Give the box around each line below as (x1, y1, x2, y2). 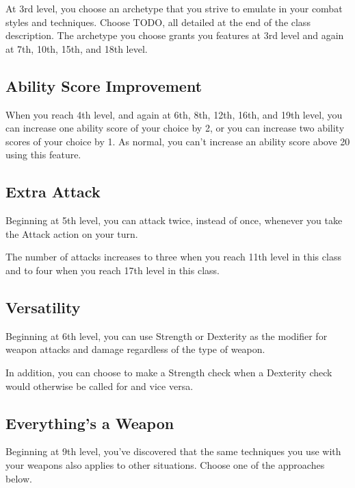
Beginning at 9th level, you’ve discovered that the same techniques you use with (5, 444, 341, 459)
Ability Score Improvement (5, 75, 202, 96)
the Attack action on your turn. (5, 226, 138, 241)
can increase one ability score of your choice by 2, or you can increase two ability (5, 121, 345, 135)
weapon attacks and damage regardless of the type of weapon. (5, 342, 265, 356)
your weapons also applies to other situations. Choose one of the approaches (5, 457, 325, 472)
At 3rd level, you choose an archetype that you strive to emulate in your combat (5, 1, 343, 15)
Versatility (5, 296, 81, 317)
